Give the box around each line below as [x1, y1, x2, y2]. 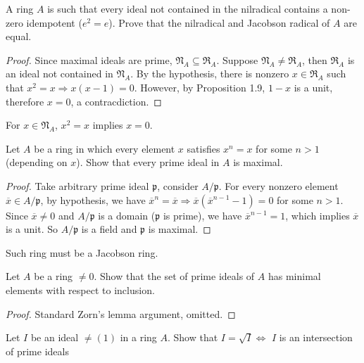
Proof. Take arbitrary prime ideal [6, 178, 149, 193]
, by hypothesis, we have [40, 192, 146, 207]
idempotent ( [26, 15, 82, 30]
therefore [6, 94, 44, 108]
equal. [6, 29, 32, 44]
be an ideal [30, 330, 79, 345]
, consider [157, 178, 199, 193]
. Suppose [216, 52, 258, 67]
